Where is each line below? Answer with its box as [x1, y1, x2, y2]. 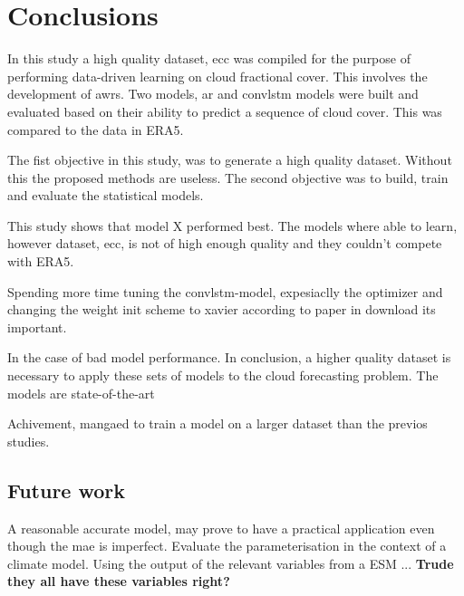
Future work [7, 476, 126, 504]
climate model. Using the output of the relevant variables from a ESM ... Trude [7, 553, 454, 572]
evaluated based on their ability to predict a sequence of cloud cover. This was [7, 101, 442, 120]
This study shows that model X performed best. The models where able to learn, [7, 216, 458, 235]
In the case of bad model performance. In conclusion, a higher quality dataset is [7, 348, 451, 367]
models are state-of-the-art [7, 383, 155, 402]
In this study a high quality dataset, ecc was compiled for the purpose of [7, 49, 411, 68]
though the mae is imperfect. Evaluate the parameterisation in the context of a [7, 536, 447, 555]
